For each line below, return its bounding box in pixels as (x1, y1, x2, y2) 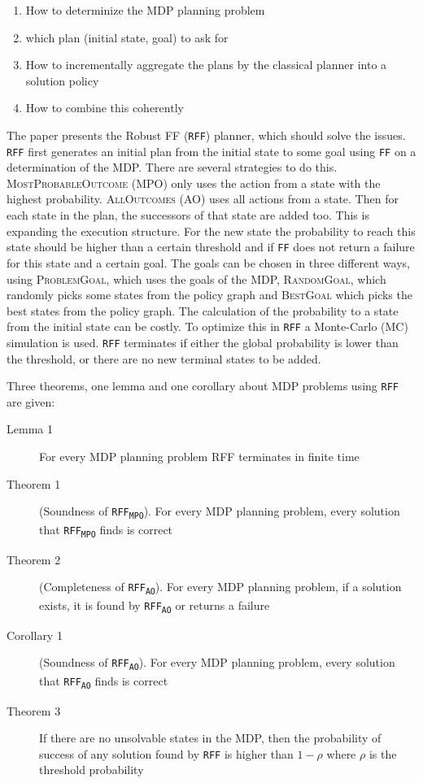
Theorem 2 (7, 550, 61, 568)
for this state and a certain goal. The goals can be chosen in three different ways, (7, 254, 410, 271)
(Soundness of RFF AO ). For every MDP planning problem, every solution (39, 654, 395, 672)
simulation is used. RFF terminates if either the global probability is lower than (7, 333, 399, 350)
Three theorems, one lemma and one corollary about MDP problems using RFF (7, 377, 399, 394)
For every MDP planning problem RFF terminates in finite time (39, 448, 360, 465)
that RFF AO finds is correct (39, 672, 168, 690)
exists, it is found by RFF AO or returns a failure (39, 596, 270, 615)
